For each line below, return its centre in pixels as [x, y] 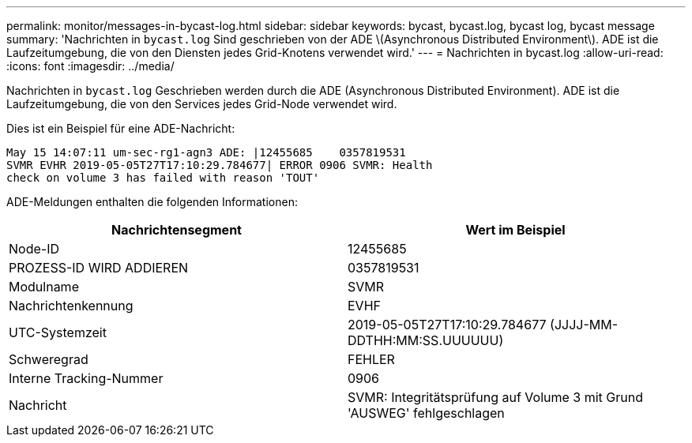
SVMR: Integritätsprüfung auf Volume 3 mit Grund [495, 397]
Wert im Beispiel [515, 230]
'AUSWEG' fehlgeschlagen [426, 413]
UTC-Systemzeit [58, 332]
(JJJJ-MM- [584, 325]
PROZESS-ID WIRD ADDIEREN [99, 268]
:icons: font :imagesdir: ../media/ [90, 66]
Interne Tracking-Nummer [86, 378]
